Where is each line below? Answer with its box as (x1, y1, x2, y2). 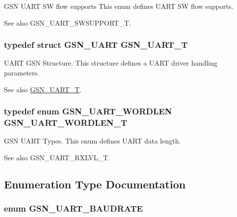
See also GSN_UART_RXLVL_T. (4, 152, 110, 162)
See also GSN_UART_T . (4, 84, 82, 94)
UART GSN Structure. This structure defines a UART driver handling (4, 58, 218, 68)
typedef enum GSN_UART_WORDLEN (4, 105, 172, 117)
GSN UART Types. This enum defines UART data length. (4, 136, 181, 146)
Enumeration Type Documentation (4, 176, 186, 191)
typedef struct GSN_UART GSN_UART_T (4, 38, 188, 51)
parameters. (4, 68, 39, 77)
